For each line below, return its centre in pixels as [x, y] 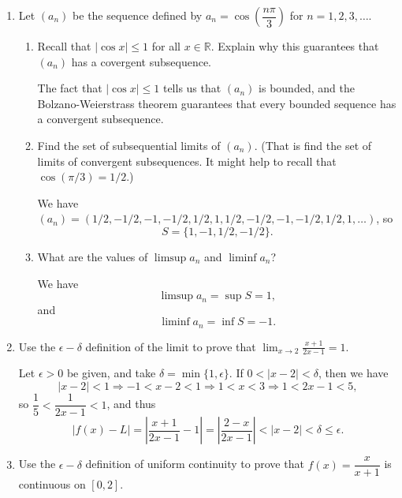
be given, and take [111, 373]
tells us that [192, 88]
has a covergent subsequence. [141, 61]
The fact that [70, 88]
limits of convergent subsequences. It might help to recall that [187, 161]
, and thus [131, 404]
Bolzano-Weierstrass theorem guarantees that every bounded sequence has [217, 103]
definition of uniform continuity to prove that [195, 464]
